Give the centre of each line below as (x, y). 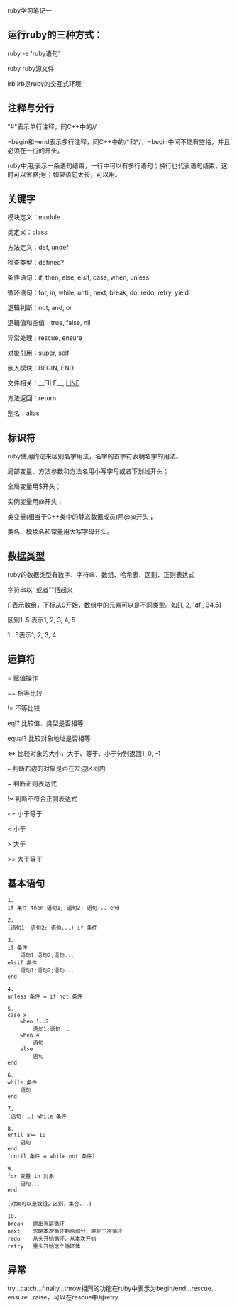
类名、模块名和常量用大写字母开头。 (60, 532)
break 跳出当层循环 (36, 1224)
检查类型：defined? (36, 263)
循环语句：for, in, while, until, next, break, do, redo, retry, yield (98, 292)
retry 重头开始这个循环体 (44, 1246)
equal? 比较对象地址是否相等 (49, 738)
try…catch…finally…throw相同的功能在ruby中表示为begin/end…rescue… (112, 1288)
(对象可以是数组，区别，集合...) (50, 1204)
